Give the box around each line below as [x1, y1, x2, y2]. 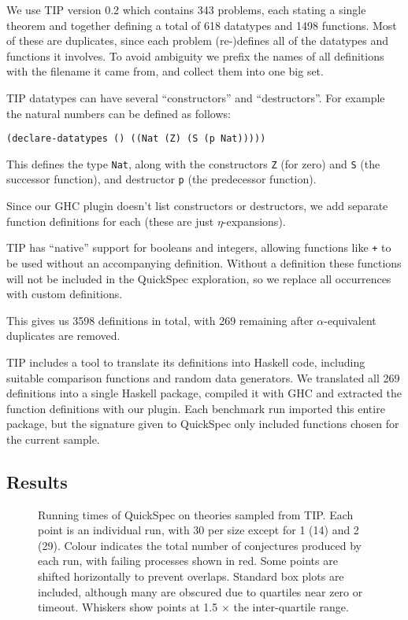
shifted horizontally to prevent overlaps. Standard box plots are [38, 568, 344, 585]
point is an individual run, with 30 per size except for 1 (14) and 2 [38, 522, 359, 538]
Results [6, 469, 68, 493]
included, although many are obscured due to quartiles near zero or [38, 583, 363, 600]
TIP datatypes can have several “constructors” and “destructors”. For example [6, 89, 385, 105]
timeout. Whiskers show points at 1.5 [38, 599, 218, 615]
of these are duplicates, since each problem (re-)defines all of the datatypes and [6, 32, 389, 49]
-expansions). [222, 212, 286, 229]
